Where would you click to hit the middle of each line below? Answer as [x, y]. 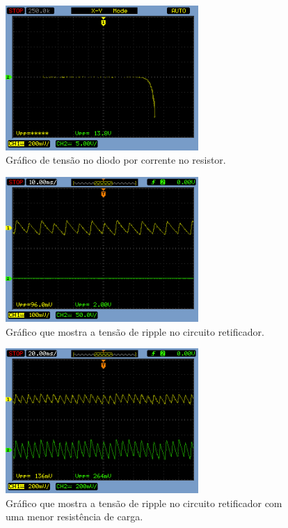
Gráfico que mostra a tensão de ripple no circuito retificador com [144, 503]
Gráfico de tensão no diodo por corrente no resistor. [116, 160]
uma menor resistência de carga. [74, 517]
